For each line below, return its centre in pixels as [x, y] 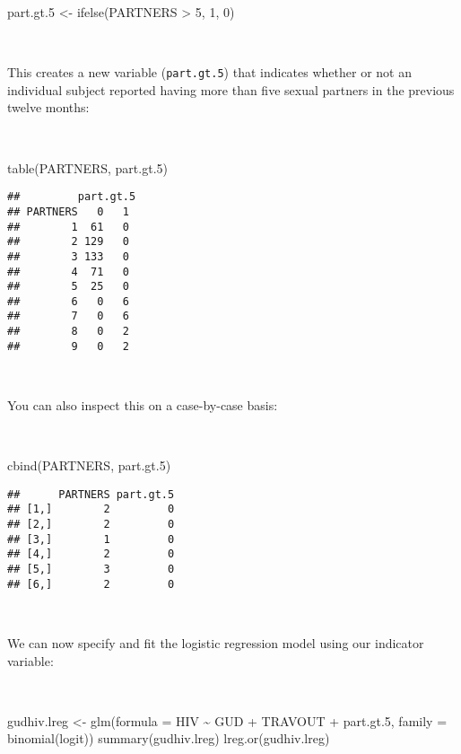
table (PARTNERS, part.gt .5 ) [88, 167]
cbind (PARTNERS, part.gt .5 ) [89, 465]
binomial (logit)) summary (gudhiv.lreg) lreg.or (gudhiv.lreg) [169, 738]
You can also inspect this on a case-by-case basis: [143, 405]
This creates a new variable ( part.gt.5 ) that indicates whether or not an [209, 72]
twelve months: [48, 107]
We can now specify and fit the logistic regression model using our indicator [216, 643]
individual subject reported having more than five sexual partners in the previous [231, 89]
